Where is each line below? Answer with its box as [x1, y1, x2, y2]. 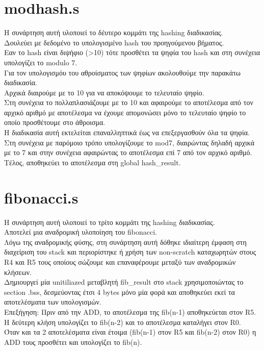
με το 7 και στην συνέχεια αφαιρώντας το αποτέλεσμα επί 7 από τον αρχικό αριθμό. [4, 147, 252, 158]
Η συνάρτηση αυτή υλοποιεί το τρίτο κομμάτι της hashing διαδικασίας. [4, 216, 215, 227]
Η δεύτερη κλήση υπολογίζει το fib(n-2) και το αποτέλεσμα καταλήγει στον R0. [4, 316, 241, 327]
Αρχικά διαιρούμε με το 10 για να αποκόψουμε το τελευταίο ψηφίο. [4, 87, 204, 97]
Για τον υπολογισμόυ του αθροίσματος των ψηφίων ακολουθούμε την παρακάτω [4, 67, 241, 78]
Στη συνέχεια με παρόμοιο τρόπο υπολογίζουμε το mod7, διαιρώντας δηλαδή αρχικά [4, 137, 255, 147]
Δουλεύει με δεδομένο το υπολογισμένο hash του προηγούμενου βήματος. [4, 37, 224, 47]
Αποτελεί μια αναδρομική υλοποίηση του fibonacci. [4, 227, 157, 237]
